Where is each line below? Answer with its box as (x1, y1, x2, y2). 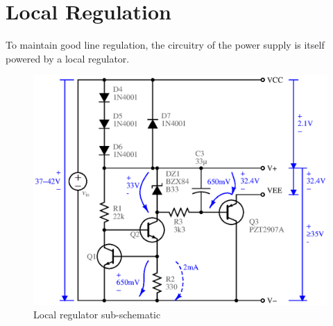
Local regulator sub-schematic (33, 307, 161, 322)
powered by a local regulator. (6, 51, 130, 65)
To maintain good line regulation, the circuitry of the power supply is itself (6, 38, 325, 52)
